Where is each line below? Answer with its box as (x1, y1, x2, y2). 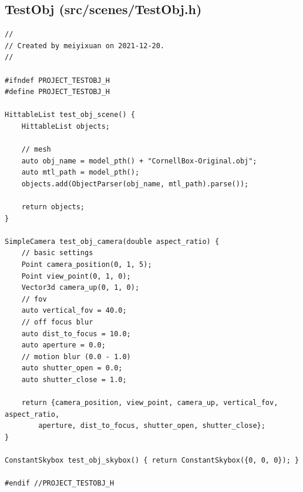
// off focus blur (21, 318, 93, 327)
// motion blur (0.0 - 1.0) (21, 352, 131, 361)
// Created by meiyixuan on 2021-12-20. (5, 41, 165, 50)
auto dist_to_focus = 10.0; (21, 329, 131, 338)
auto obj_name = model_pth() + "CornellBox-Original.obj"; (21, 156, 257, 165)
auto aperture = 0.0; (21, 341, 106, 350)
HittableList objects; (21, 122, 110, 130)
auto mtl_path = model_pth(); (21, 168, 140, 177)
